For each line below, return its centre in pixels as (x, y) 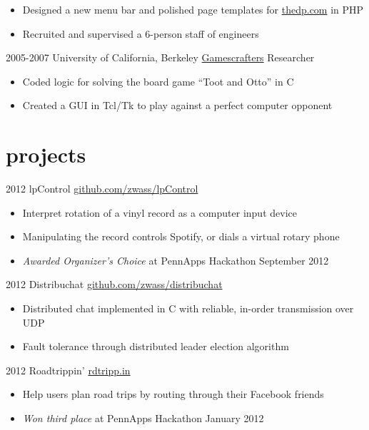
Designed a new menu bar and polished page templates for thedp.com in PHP (193, 9)
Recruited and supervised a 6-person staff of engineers (141, 33)
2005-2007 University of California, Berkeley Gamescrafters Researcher (160, 57)
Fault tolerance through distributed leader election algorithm (156, 346)
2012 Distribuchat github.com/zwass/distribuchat (114, 284)
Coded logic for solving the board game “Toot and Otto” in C (158, 81)
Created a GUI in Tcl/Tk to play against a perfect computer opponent (177, 105)
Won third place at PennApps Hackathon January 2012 (143, 418)
